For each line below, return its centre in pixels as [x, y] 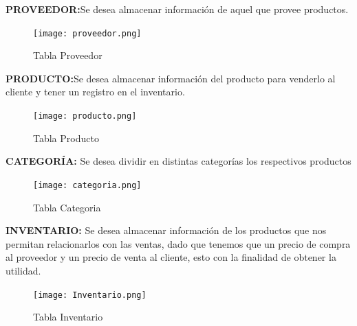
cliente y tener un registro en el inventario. [95, 92]
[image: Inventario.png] [90, 295]
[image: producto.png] [85, 116]
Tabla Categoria [67, 207]
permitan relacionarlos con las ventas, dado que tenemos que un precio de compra [178, 243]
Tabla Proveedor [68, 55]
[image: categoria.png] [87, 185]
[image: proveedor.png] [87, 33]
